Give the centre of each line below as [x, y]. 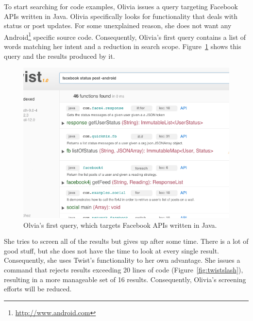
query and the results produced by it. [59, 56]
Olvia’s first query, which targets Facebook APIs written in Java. [120, 225]
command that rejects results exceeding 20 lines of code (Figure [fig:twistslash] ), [124, 269]
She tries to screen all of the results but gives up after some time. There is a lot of [126, 241]
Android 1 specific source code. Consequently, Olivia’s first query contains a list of [125, 36]
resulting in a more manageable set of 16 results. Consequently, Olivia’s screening [125, 279]
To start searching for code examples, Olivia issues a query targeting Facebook [121, 6]
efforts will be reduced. [38, 289]
